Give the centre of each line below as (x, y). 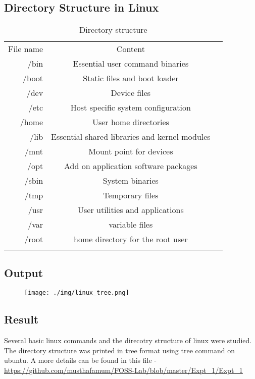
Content (131, 49)
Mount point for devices (131, 151)
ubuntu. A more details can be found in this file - (80, 360)
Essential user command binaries (131, 64)
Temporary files (131, 195)
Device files (131, 93)
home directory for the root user (131, 239)
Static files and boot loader (131, 78)
